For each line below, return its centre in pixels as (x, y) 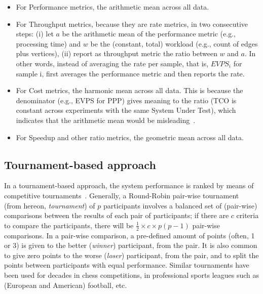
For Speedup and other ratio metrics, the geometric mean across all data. (130, 137)
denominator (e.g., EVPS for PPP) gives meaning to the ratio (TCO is (126, 100)
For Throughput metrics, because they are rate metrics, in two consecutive (132, 24)
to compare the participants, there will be (69, 225)
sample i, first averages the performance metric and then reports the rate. (130, 73)
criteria (248, 215)
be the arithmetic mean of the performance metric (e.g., (149, 34)
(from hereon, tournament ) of (50, 205)
